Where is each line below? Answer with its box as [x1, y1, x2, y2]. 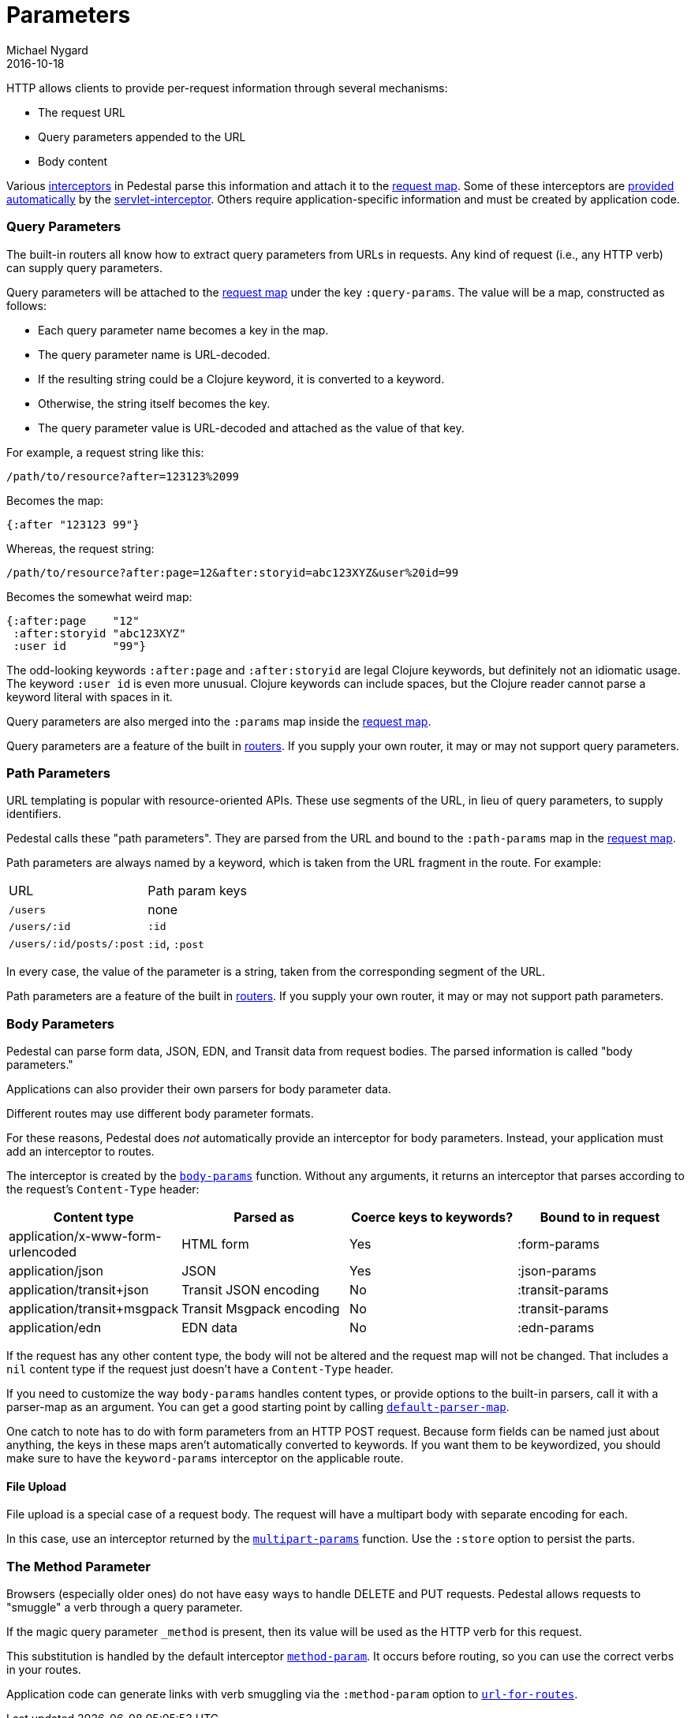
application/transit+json [9, 1282, 149, 1298]
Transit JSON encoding [181, 1282, 319, 1298]
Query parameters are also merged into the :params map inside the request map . [6, 714, 431, 728]
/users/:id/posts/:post [9, 937, 145, 950]
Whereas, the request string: [6, 541, 155, 555]
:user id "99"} [13, 639, 147, 652]
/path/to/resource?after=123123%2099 [6, 469, 240, 483]
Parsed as [233, 1209, 294, 1225]
